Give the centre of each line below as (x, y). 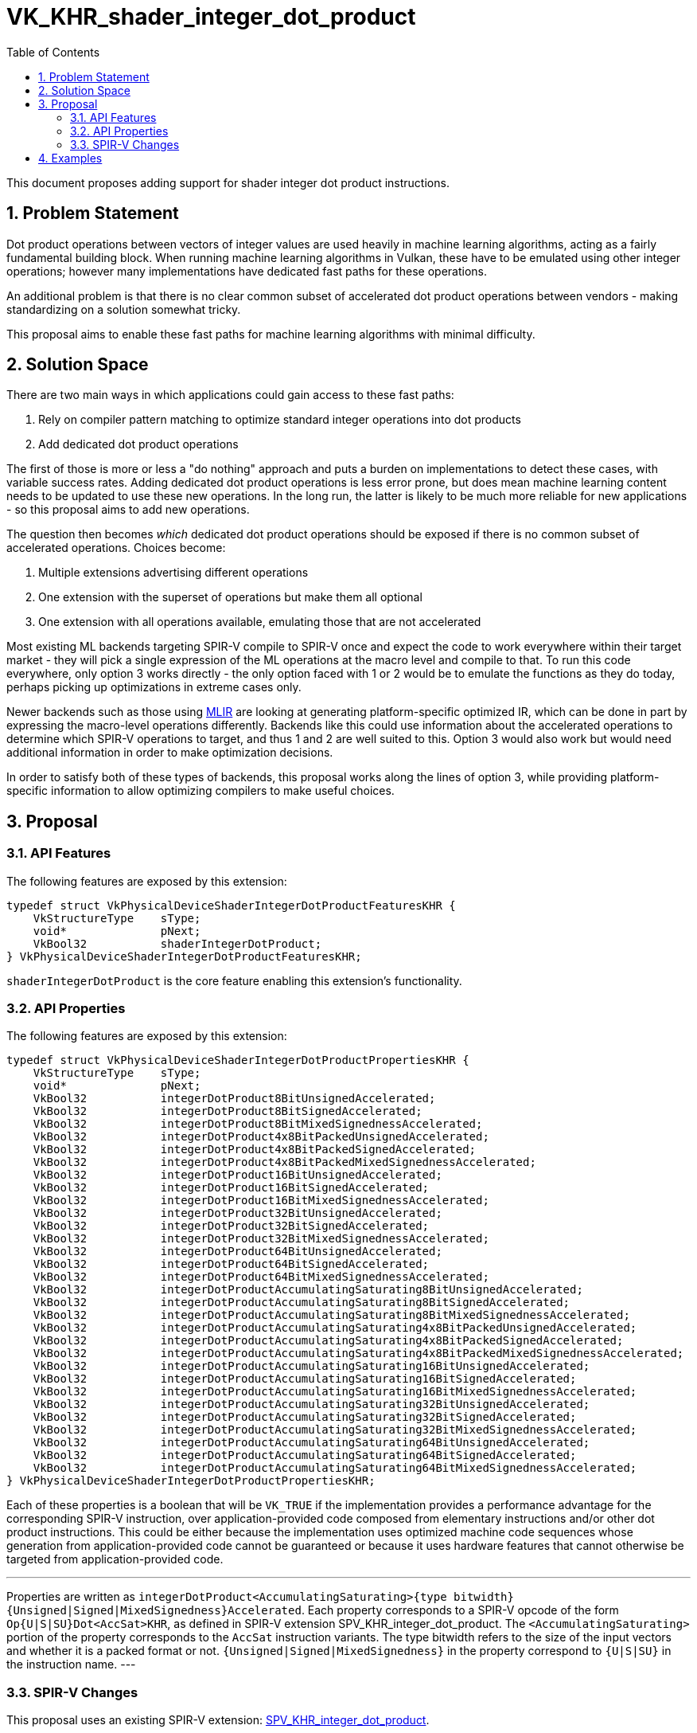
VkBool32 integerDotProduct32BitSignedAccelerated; (231, 1226)
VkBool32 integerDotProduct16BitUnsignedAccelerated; (238, 1175)
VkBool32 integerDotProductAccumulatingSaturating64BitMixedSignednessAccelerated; (335, 1468)
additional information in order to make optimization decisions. (170, 753)
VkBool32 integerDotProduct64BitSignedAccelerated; (231, 1264)
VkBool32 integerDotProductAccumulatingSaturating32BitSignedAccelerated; (305, 1417)
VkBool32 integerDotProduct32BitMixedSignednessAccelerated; (261, 1239)
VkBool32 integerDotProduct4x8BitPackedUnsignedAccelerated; (261, 1137)
